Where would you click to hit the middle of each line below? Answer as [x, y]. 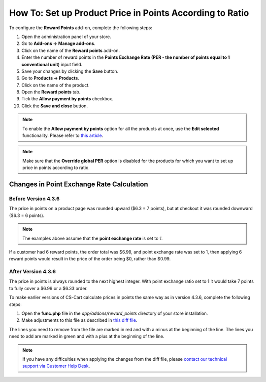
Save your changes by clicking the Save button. [70, 71]
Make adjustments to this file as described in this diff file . [79, 320]
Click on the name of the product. [55, 85]
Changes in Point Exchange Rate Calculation [79, 184]
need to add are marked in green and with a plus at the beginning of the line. [87, 337]
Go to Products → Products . [50, 78]
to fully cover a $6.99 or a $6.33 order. [49, 288]
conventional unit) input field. [52, 64]
